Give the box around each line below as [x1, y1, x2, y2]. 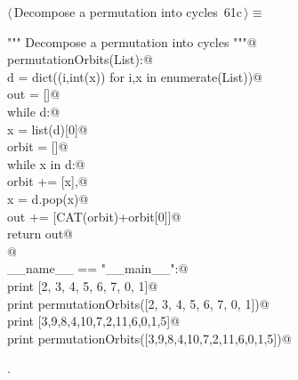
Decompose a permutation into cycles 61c [13, 3, 243, 20]
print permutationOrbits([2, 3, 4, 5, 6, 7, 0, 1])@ [7, 294, 270, 312]
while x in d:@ [7, 154, 85, 173]
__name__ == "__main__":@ [7, 259, 189, 278]
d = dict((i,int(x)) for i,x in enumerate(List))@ [7, 67, 262, 85]
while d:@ [7, 101, 60, 120]
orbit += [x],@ [7, 172, 88, 190]
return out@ [7, 224, 73, 243]
